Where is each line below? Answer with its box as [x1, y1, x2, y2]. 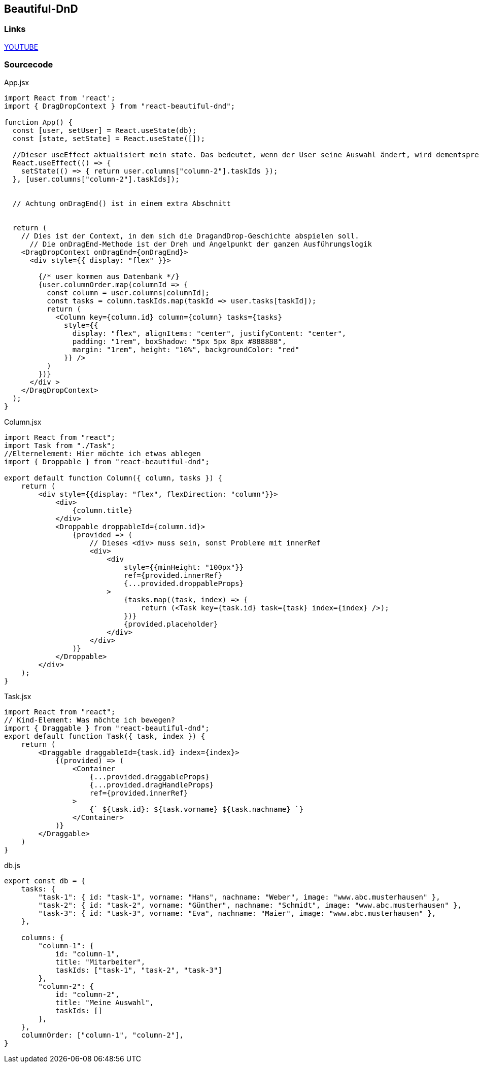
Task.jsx [4, 692, 31, 701]
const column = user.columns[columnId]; [47, 288, 210, 297]
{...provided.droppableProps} [124, 579, 244, 588]
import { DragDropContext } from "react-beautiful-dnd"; [4, 101, 235, 110]
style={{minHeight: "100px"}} [124, 563, 244, 571]
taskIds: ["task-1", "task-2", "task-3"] [55, 966, 222, 974]
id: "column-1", [55, 949, 120, 958]
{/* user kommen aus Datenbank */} [38, 272, 180, 281]
